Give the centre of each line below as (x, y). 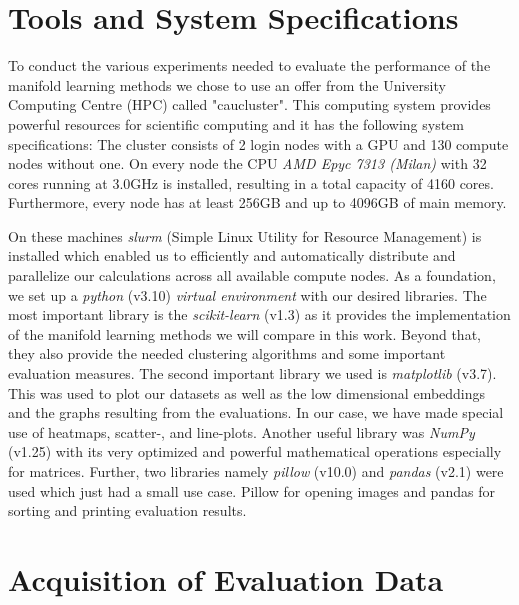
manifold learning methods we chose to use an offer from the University (227, 84)
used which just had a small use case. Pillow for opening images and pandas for (251, 490)
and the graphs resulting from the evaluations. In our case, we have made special (256, 412)
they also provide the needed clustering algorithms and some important (227, 353)
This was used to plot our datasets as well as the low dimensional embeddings (247, 392)
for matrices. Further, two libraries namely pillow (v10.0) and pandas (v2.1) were (256, 471)
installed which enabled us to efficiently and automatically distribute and (232, 255)
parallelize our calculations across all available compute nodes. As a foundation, (252, 275)
